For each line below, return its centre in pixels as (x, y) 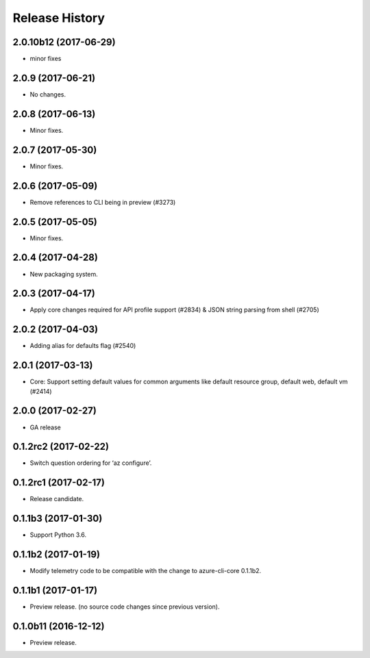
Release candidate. (57, 499)
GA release (46, 427)
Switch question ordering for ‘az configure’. (91, 463)
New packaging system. (64, 274)
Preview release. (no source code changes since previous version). (125, 607)
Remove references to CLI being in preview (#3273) (103, 202)
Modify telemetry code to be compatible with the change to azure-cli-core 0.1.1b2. (146, 571)
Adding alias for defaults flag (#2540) (83, 346)
